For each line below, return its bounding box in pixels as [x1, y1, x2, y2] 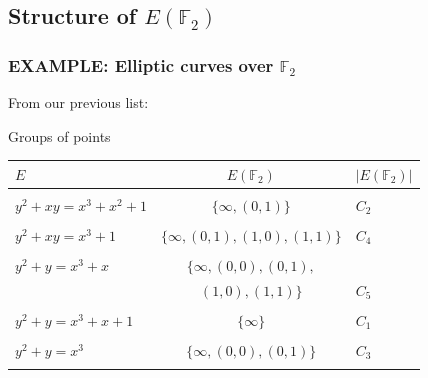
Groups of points [8, 125, 111, 146]
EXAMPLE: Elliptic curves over [8, 52, 274, 77]
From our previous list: [8, 92, 149, 112]
